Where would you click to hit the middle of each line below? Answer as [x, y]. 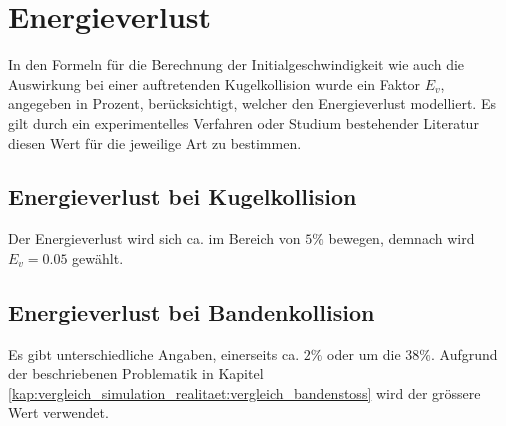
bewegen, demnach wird [401, 238]
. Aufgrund [464, 353]
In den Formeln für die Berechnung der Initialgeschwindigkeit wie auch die [236, 64]
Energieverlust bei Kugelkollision [182, 196]
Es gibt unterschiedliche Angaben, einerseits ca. [154, 353]
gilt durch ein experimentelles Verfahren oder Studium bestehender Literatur [243, 122]
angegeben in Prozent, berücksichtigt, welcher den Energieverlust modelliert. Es [252, 103]
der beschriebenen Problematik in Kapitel [136, 373]
